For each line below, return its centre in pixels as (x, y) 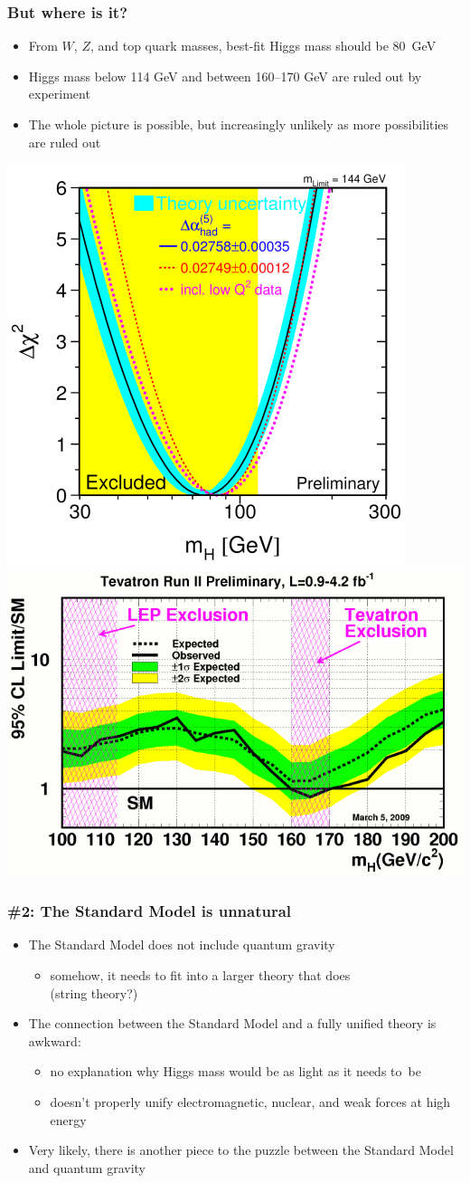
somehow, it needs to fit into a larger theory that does (200, 975)
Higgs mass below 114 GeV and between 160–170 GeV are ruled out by (225, 76)
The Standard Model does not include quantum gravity (182, 944)
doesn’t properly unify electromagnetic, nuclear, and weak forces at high (250, 1102)
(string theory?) (94, 992)
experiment (59, 94)
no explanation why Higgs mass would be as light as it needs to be (235, 1071)
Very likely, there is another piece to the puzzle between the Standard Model (241, 1150)
